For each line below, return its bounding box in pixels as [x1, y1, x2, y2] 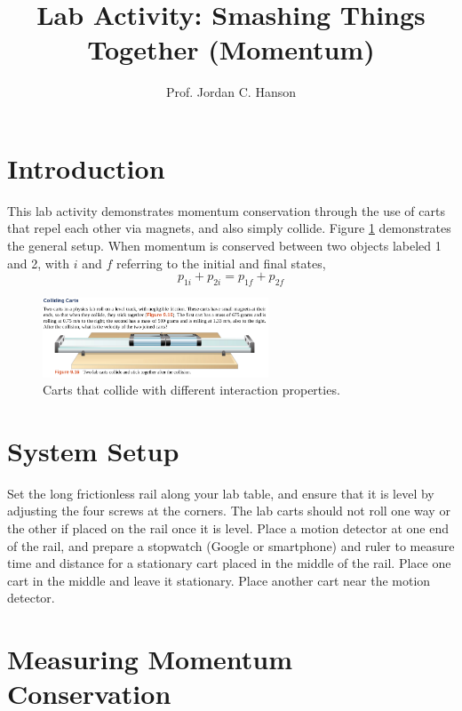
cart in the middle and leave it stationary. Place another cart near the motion [7, 571, 431, 589]
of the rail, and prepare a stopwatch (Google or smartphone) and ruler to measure [7, 536, 455, 555]
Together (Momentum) [87, 31, 375, 68]
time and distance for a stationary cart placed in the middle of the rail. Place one [7, 554, 451, 572]
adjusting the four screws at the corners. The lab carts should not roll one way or [7, 501, 450, 520]
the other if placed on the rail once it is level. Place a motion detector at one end [7, 519, 449, 537]
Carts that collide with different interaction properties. [43, 380, 340, 399]
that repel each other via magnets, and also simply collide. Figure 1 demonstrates [7, 219, 451, 237]
